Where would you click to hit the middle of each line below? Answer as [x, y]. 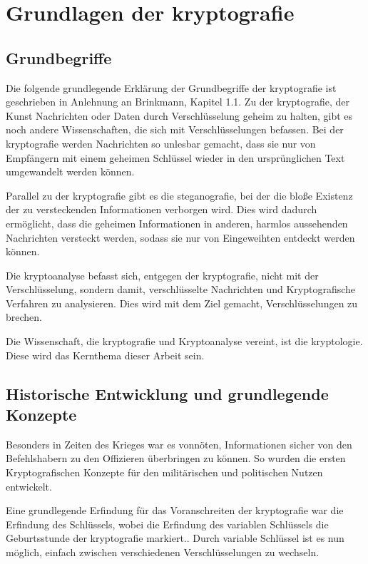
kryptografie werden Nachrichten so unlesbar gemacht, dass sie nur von [161, 143]
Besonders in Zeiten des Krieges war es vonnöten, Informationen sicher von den [179, 444]
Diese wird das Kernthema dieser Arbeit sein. [105, 355]
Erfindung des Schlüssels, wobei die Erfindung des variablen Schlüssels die [167, 524]
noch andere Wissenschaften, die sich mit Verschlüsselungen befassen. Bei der [175, 129]
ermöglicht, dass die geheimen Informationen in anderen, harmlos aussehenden [177, 223]
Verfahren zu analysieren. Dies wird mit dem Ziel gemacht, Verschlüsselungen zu [182, 303]
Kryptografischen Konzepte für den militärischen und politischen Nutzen [164, 472]
